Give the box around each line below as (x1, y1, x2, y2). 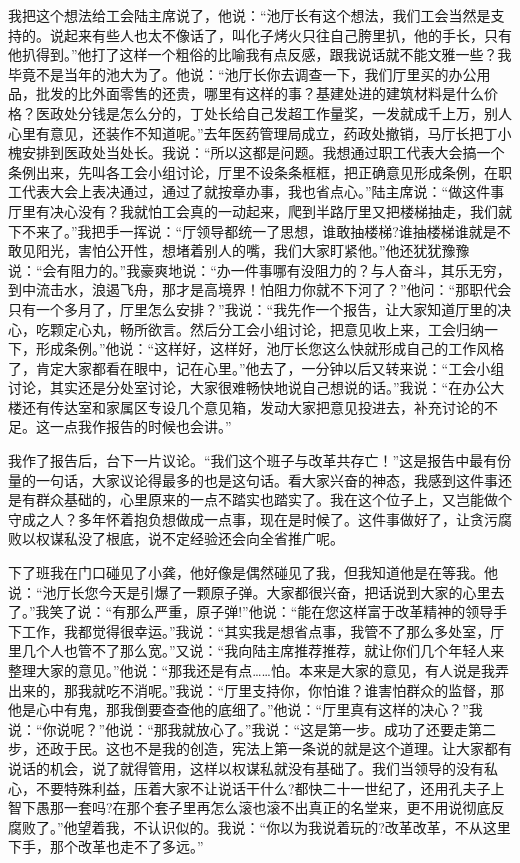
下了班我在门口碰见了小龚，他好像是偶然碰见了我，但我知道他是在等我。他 (8, 562, 498, 583)
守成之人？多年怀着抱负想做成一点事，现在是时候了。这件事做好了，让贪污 (8, 508, 498, 529)
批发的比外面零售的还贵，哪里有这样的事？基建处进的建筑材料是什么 (35, 83, 484, 104)
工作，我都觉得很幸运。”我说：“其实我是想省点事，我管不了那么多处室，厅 (21, 620, 505, 641)
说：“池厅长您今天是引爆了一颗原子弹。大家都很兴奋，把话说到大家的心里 (8, 581, 491, 602)
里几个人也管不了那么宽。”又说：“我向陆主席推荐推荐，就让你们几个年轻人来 (8, 640, 505, 661)
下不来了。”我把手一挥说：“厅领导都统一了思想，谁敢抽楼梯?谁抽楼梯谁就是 (8, 220, 497, 241)
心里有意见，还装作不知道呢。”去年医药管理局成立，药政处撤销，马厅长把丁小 (8, 122, 512, 143)
